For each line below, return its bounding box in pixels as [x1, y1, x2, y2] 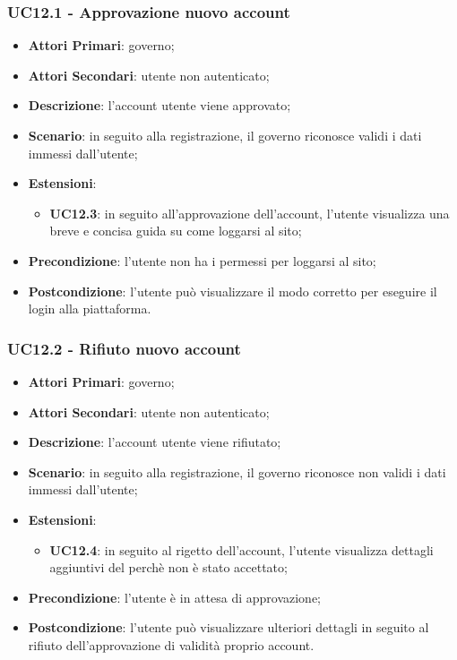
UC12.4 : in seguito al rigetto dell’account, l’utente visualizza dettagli [49, 540, 434, 559]
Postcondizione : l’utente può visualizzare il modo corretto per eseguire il [28, 281, 437, 300]
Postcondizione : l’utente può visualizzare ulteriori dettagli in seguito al [28, 618, 429, 637]
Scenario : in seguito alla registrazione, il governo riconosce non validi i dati [28, 462, 446, 481]
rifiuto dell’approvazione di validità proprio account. [28, 635, 315, 654]
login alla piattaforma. [28, 299, 151, 318]
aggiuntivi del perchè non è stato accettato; [49, 558, 288, 577]
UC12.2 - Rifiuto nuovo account [7, 337, 241, 359]
